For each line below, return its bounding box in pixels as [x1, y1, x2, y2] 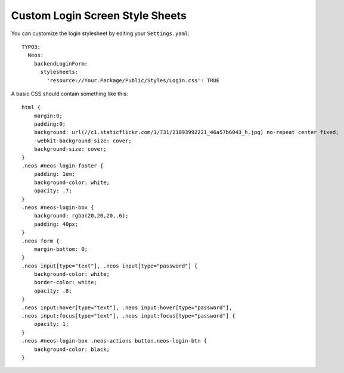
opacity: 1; [33, 321, 69, 328]
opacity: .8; [33, 287, 72, 294]
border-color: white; [33, 279, 98, 286]
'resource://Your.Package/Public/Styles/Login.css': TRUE [47, 77, 220, 83]
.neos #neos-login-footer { [21, 163, 104, 169]
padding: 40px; [33, 220, 79, 228]
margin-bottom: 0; [33, 245, 88, 253]
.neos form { [21, 237, 60, 244]
